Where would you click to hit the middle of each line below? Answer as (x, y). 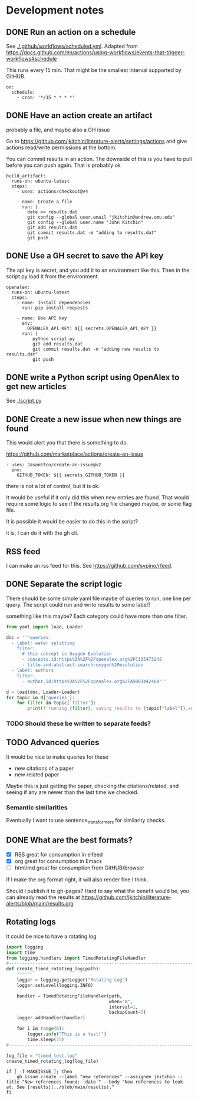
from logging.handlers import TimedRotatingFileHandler (76, 958)
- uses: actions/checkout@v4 (52, 191)
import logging (25, 947)
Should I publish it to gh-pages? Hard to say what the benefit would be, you (98, 891)
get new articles (36, 387)
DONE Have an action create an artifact (79, 116)
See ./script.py (24, 401)
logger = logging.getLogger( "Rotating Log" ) (72, 980)
